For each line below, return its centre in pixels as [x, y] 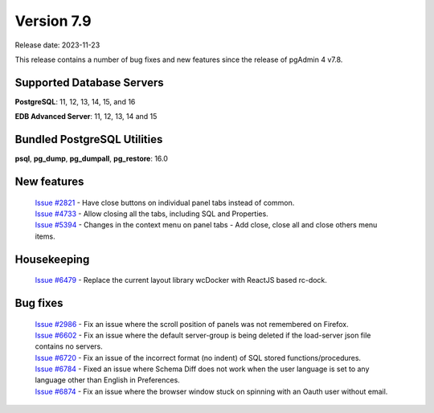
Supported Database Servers [89, 82]
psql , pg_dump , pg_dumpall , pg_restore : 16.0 [92, 159]
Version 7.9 [53, 21]
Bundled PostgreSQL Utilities [89, 139]
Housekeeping [52, 259]
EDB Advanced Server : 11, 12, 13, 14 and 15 [86, 117]
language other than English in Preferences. [107, 380]
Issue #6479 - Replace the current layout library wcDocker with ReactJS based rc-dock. [181, 280]
